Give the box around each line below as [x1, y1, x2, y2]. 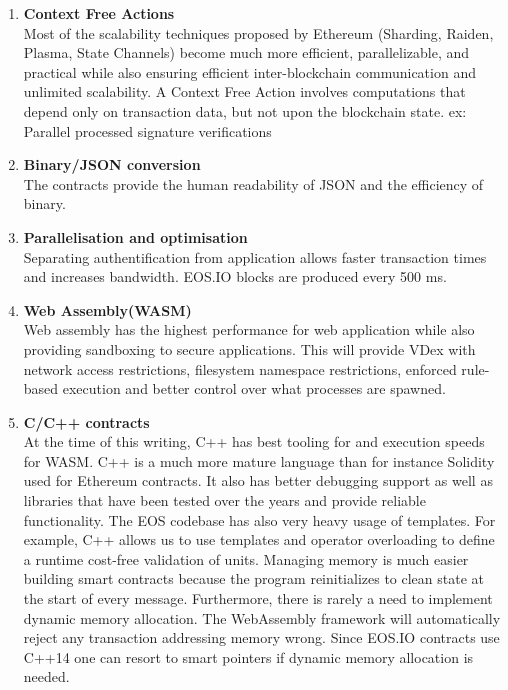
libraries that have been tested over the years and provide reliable [23, 490, 426, 511]
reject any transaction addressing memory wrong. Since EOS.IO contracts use [23, 627, 500, 648]
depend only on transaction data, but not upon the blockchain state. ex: [23, 100, 467, 121]
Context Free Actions [23, 3, 175, 23]
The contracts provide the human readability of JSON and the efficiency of [23, 173, 484, 194]
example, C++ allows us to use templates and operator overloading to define [23, 529, 495, 550]
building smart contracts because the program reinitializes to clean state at [23, 568, 485, 589]
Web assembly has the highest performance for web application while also [23, 319, 475, 340]
